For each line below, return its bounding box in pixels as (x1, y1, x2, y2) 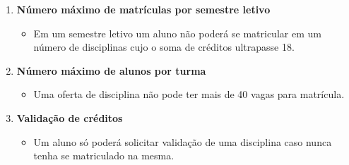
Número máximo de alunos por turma (16, 63, 206, 78)
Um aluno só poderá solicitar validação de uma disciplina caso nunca (33, 134, 332, 149)
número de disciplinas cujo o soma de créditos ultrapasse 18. (33, 39, 295, 54)
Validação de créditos (16, 110, 123, 125)
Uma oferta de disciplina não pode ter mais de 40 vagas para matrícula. (33, 87, 345, 102)
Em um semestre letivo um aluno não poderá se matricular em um (33, 25, 321, 40)
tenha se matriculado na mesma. (33, 148, 174, 163)
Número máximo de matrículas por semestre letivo (16, 2, 271, 16)
